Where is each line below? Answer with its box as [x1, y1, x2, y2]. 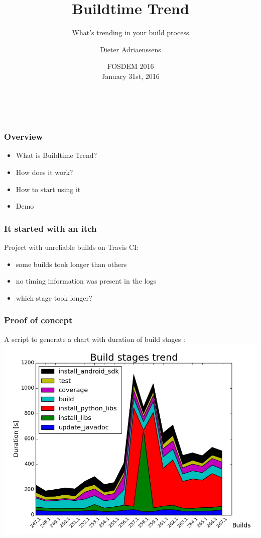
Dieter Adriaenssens [100, 44, 161, 54]
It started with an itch [4, 222, 97, 234]
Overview [4, 130, 43, 143]
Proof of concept [4, 314, 73, 326]
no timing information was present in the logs [16, 276, 156, 286]
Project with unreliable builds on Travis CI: [4, 241, 139, 252]
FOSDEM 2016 [107, 61, 154, 71]
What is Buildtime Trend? [16, 150, 97, 160]
